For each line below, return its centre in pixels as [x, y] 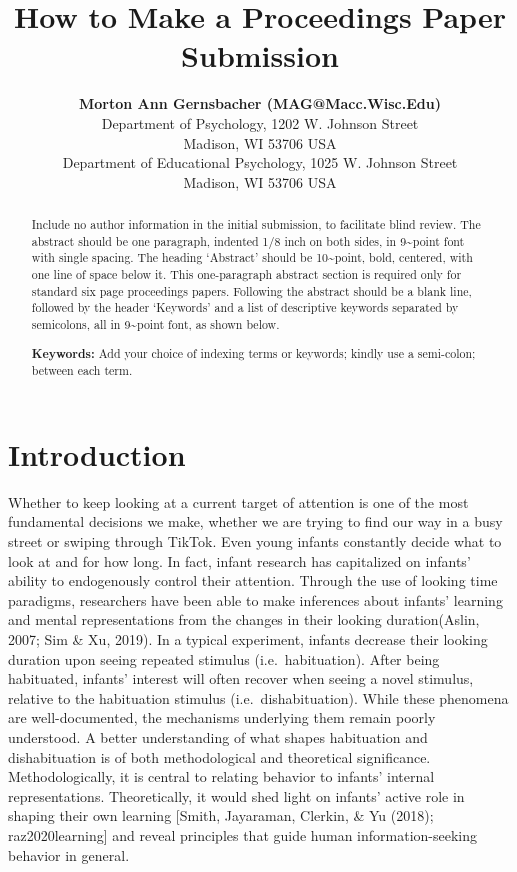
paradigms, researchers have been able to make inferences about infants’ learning [255, 599]
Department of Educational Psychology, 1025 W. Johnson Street [260, 162]
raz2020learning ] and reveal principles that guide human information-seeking [243, 834]
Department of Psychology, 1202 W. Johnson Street [260, 122]
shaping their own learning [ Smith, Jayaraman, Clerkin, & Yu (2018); [221, 815]
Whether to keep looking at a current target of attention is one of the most [238, 501]
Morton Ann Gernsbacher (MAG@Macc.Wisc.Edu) [260, 103]
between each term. [82, 370]
